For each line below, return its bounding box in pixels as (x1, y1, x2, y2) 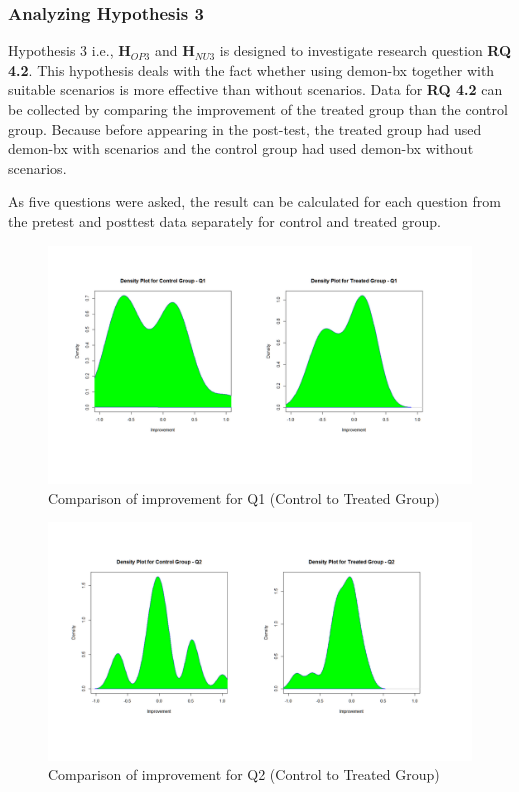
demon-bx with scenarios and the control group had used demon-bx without (8, 138, 474, 159)
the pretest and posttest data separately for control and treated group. (8, 210, 442, 231)
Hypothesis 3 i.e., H (8, 40, 131, 61)
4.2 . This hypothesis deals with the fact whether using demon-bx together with (8, 59, 495, 80)
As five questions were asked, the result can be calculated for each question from (8, 191, 501, 212)
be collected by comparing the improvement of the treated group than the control (8, 99, 508, 119)
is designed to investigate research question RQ (219, 40, 512, 61)
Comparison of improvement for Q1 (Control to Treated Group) (48, 487, 440, 508)
